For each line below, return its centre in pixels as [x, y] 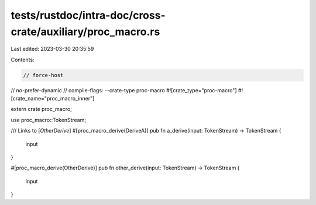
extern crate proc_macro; [42, 109]
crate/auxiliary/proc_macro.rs [85, 32]
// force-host [43, 75]
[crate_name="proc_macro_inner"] [53, 99]
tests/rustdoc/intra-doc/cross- [88, 15]
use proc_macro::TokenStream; [49, 120]
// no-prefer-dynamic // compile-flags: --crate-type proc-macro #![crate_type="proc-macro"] [124, 90]
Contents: [23, 60]
